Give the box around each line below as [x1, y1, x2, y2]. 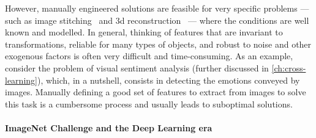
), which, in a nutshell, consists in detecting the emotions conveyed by [37, 73, 300, 86]
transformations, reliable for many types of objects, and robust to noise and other [5, 37, 312, 50]
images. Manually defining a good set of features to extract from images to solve [5, 85, 306, 98]
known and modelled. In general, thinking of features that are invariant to [5, 26, 283, 38]
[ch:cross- [271, 61, 306, 74]
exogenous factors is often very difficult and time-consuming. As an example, [5, 49, 293, 62]
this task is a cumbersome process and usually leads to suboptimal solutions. [5, 97, 293, 110]
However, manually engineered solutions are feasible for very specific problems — [5, 2, 309, 14]
